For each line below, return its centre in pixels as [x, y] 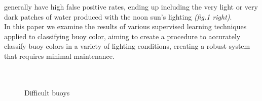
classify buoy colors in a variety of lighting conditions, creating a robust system [127, 46]
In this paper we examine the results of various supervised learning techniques [125, 26]
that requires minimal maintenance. [59, 56]
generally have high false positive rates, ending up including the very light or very [131, 7]
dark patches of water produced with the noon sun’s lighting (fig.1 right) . [118, 16]
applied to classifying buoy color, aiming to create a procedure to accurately [122, 36]
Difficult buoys [47, 92]
